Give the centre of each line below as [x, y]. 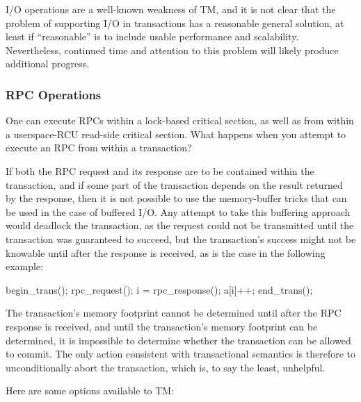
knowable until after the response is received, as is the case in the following [166, 252]
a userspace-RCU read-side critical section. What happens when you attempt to [176, 134]
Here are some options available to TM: [90, 391]
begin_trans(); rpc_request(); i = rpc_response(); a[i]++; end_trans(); [159, 289]
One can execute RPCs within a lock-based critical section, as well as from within [180, 120]
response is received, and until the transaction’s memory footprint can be [162, 326]
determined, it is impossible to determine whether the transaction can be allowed [178, 340]
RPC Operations [54, 94]
